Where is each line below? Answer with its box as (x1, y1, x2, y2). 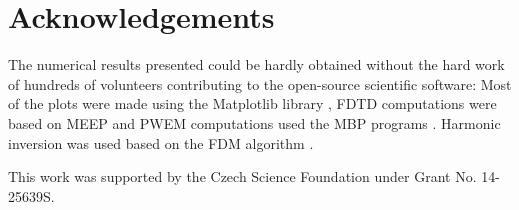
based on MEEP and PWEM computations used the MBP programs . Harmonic (8, 112, 501, 133)
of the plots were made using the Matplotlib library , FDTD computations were (8, 93, 497, 114)
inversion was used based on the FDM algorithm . (8, 132, 314, 153)
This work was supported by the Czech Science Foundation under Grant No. (8, 166, 477, 187)
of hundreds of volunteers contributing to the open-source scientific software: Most (8, 73, 512, 94)
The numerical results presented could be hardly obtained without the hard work (8, 54, 505, 75)
